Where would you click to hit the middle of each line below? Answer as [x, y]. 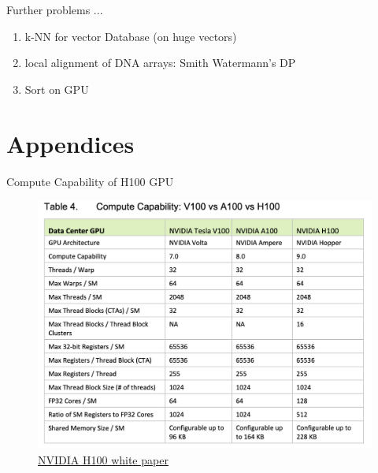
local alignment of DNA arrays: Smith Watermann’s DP [160, 63]
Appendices [70, 143]
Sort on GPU [57, 89]
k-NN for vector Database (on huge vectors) [131, 36]
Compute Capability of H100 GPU [90, 181]
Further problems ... [55, 9]
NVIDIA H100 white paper [103, 459]
